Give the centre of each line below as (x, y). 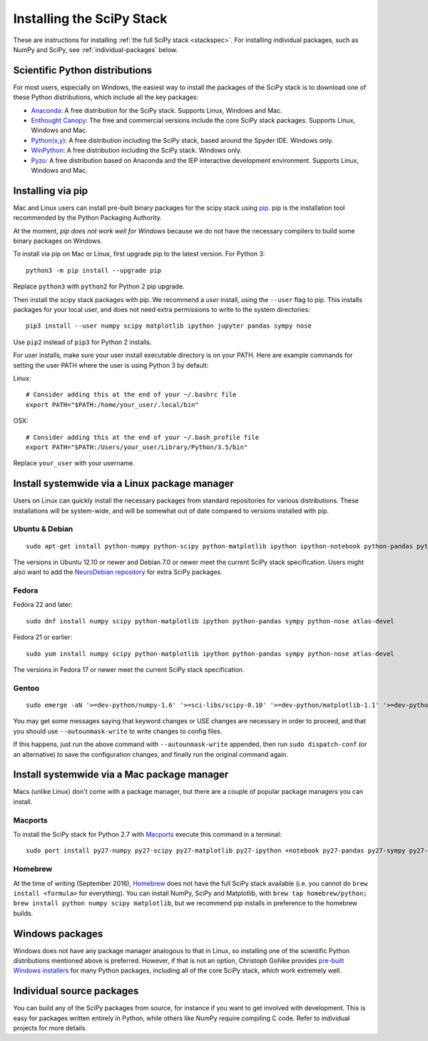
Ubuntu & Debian (43, 529)
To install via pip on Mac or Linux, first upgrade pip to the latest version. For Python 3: (139, 254)
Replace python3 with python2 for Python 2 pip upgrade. (99, 286)
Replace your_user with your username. (74, 463)
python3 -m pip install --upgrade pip (94, 270)
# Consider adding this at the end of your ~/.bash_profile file (143, 437)
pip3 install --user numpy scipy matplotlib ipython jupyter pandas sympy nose (169, 326)
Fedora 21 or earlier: (43, 637)
